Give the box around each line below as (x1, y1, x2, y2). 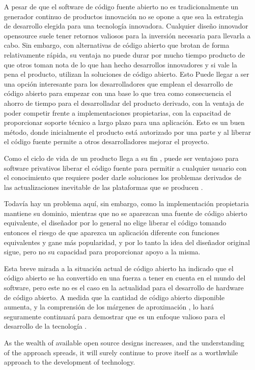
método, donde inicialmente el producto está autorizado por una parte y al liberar (4, 126, 251, 137)
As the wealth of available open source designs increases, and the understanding (4, 338, 245, 347)
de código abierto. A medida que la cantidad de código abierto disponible (4, 292, 225, 302)
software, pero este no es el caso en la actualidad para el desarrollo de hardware (4, 282, 244, 293)
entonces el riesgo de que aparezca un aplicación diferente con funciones (4, 227, 220, 238)
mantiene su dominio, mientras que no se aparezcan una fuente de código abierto (4, 208, 247, 218)
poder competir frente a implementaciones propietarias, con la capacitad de (4, 107, 231, 118)
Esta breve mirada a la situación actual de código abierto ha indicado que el (4, 263, 234, 273)
